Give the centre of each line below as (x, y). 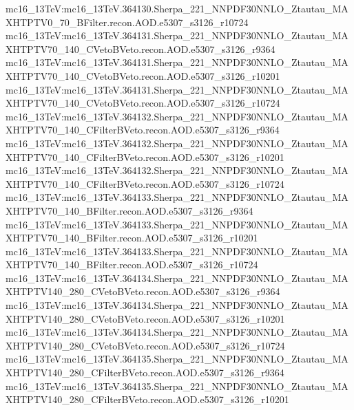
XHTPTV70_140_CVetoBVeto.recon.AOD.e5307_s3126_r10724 (143, 103)
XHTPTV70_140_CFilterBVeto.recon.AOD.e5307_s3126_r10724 (145, 183)
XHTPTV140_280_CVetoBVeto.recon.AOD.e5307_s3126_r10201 (145, 318)
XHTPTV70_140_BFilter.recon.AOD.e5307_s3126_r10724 (132, 265)
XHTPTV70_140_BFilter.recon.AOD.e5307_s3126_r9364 (129, 210)
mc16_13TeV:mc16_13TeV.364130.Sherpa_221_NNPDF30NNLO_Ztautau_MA (177, 8)
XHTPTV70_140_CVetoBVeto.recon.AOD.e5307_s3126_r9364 (140, 48)
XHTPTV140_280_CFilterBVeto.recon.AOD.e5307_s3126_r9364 (145, 373)
